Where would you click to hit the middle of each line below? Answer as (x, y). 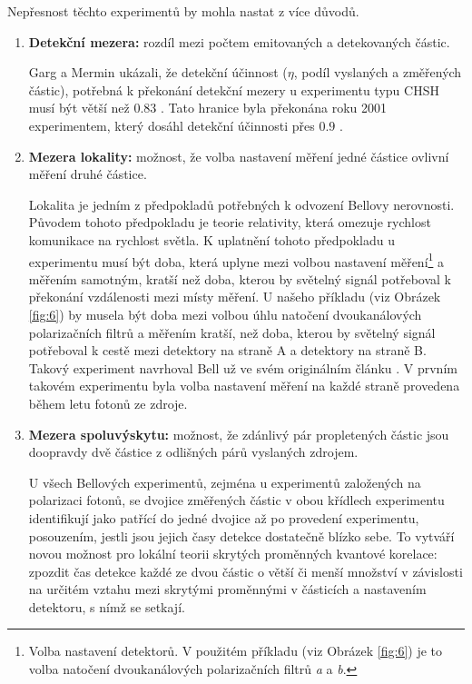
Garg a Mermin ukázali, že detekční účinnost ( (158, 72)
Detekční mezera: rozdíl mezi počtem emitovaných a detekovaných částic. (239, 41)
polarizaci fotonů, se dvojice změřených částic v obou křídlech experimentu (236, 500)
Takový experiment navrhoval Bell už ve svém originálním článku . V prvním (243, 367)
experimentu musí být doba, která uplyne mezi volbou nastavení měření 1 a (236, 260)
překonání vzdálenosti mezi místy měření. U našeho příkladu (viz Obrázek (235, 297)
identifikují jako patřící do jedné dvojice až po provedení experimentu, (224, 517)
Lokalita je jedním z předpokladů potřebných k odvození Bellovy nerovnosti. (241, 204)
